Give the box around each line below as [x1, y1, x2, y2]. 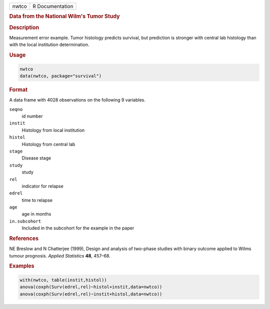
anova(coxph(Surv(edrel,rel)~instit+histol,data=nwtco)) [19, 291, 162, 297]
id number [21, 113, 43, 119]
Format [9, 86, 27, 93]
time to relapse [21, 197, 52, 203]
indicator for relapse [21, 183, 63, 189]
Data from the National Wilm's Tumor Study [9, 13, 120, 20]
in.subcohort [9, 218, 41, 224]
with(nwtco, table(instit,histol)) [19, 277, 107, 282]
